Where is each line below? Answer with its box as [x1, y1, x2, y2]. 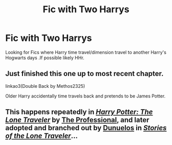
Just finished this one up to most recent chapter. [5, 69, 164, 78]
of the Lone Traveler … [5, 132, 78, 140]
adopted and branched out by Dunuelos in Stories [5, 124, 167, 132]
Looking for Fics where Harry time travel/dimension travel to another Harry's [5, 49, 166, 55]
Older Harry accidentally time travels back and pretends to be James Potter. [5, 93, 166, 99]
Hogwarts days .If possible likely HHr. [5, 55, 84, 61]
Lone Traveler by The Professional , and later [5, 116, 149, 125]
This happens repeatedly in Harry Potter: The [5, 108, 153, 116]
